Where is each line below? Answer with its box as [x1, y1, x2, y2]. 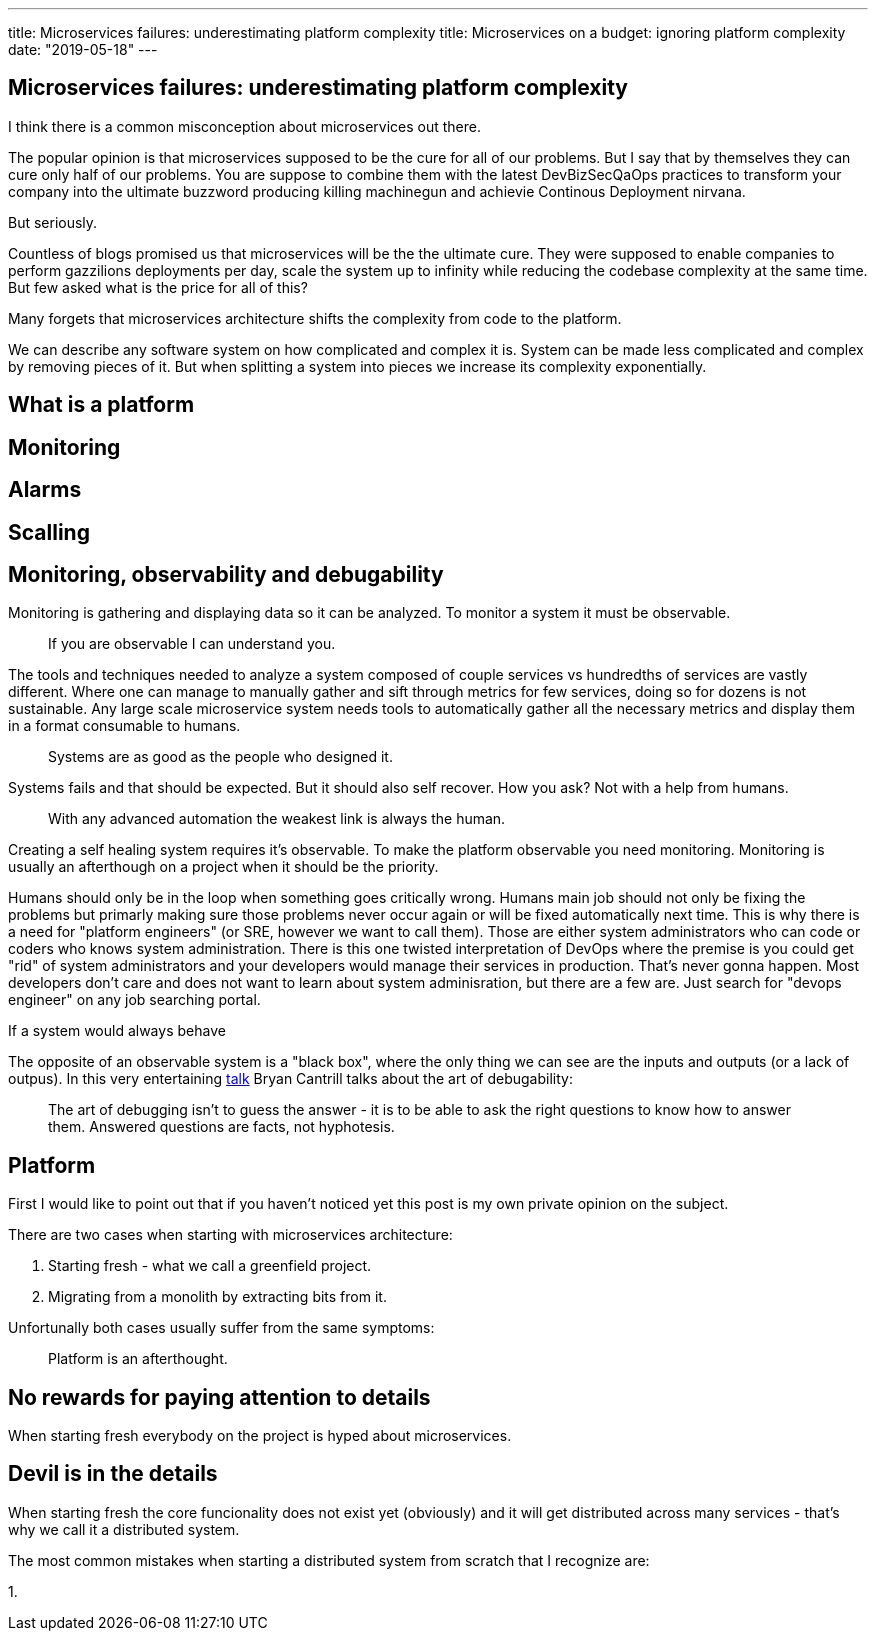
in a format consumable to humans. [8, 717, 241, 735]
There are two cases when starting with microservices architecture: [8, 1226, 453, 1244]
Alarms [8, 477, 82, 503]
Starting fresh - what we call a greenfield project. [48, 1257, 372, 1275]
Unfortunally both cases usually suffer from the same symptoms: [8, 1319, 435, 1337]
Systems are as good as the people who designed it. [48, 748, 393, 766]
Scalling [8, 519, 90, 545]
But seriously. [8, 213, 98, 231]
